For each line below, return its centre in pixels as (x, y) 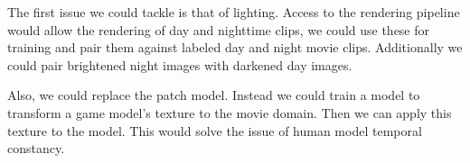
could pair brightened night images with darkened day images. (180, 64)
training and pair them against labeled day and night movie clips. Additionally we (235, 47)
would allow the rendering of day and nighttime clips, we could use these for (219, 29)
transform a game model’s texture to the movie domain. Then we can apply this (230, 112)
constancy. (36, 148)
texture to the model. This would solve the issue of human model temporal (215, 130)
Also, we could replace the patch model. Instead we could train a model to (214, 95)
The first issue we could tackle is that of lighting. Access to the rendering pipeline (234, 12)
